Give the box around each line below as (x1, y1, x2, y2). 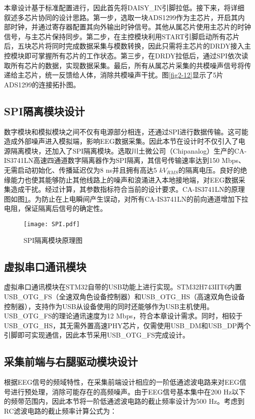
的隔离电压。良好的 (178, 164, 240, 175)
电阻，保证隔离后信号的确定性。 (4, 203, 107, 213)
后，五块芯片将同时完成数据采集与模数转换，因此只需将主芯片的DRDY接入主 (4, 41, 251, 51)
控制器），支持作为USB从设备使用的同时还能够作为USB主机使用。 (4, 301, 214, 311)
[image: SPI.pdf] (24, 220, 80, 228)
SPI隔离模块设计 (4, 103, 85, 118)
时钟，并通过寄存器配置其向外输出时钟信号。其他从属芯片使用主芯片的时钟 (10, 22, 251, 32)
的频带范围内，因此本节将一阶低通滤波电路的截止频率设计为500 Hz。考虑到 (4, 396, 245, 406)
